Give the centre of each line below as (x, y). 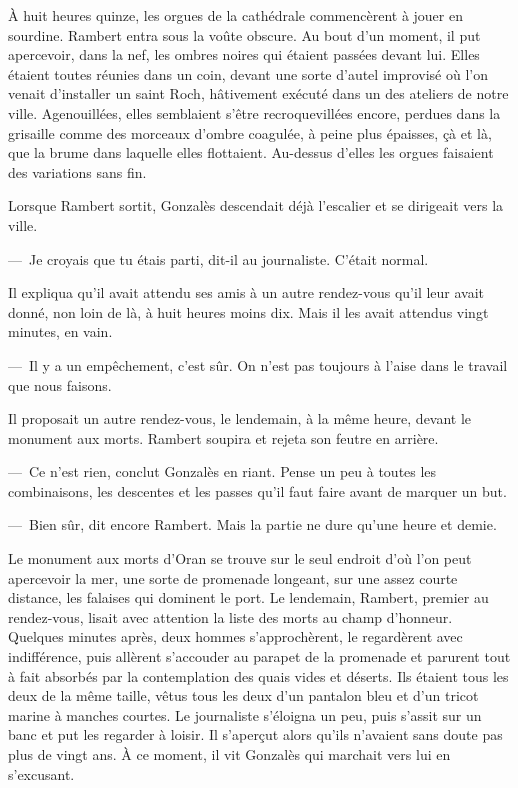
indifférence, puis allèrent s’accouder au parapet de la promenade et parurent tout (259, 656)
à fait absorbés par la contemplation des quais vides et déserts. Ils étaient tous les (258, 675)
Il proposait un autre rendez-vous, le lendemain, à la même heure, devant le (240, 418)
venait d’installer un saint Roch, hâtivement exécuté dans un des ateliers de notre (258, 93)
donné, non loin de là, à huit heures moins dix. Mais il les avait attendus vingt (248, 311)
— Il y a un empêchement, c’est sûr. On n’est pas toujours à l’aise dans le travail (258, 364)
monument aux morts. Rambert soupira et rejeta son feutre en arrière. (223, 437)
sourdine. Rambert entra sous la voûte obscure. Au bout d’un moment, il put (244, 34)
